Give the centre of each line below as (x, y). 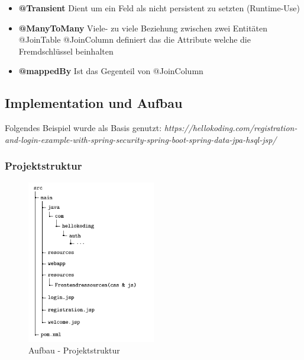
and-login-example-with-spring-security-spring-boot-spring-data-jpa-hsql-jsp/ (141, 139)
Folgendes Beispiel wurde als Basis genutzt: (83, 128)
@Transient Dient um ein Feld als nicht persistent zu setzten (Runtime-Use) (159, 8)
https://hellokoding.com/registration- (231, 128)
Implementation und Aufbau (94, 103)
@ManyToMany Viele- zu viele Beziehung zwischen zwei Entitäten (143, 28)
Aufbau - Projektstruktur (74, 350)
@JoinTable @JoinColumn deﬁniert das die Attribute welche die (135, 39)
